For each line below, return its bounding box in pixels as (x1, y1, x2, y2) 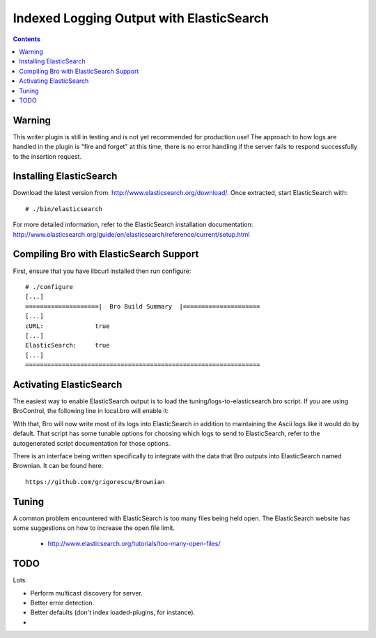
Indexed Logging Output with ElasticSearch (13, 10, 269, 26)
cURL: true (25, 322, 110, 330)
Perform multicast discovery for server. (30, 589, 143, 597)
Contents (13, 35, 41, 43)
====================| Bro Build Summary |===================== (25, 302, 260, 310)
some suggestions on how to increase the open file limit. (13, 524, 175, 532)
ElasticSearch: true (25, 341, 110, 350)
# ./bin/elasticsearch (25, 205, 103, 212)
